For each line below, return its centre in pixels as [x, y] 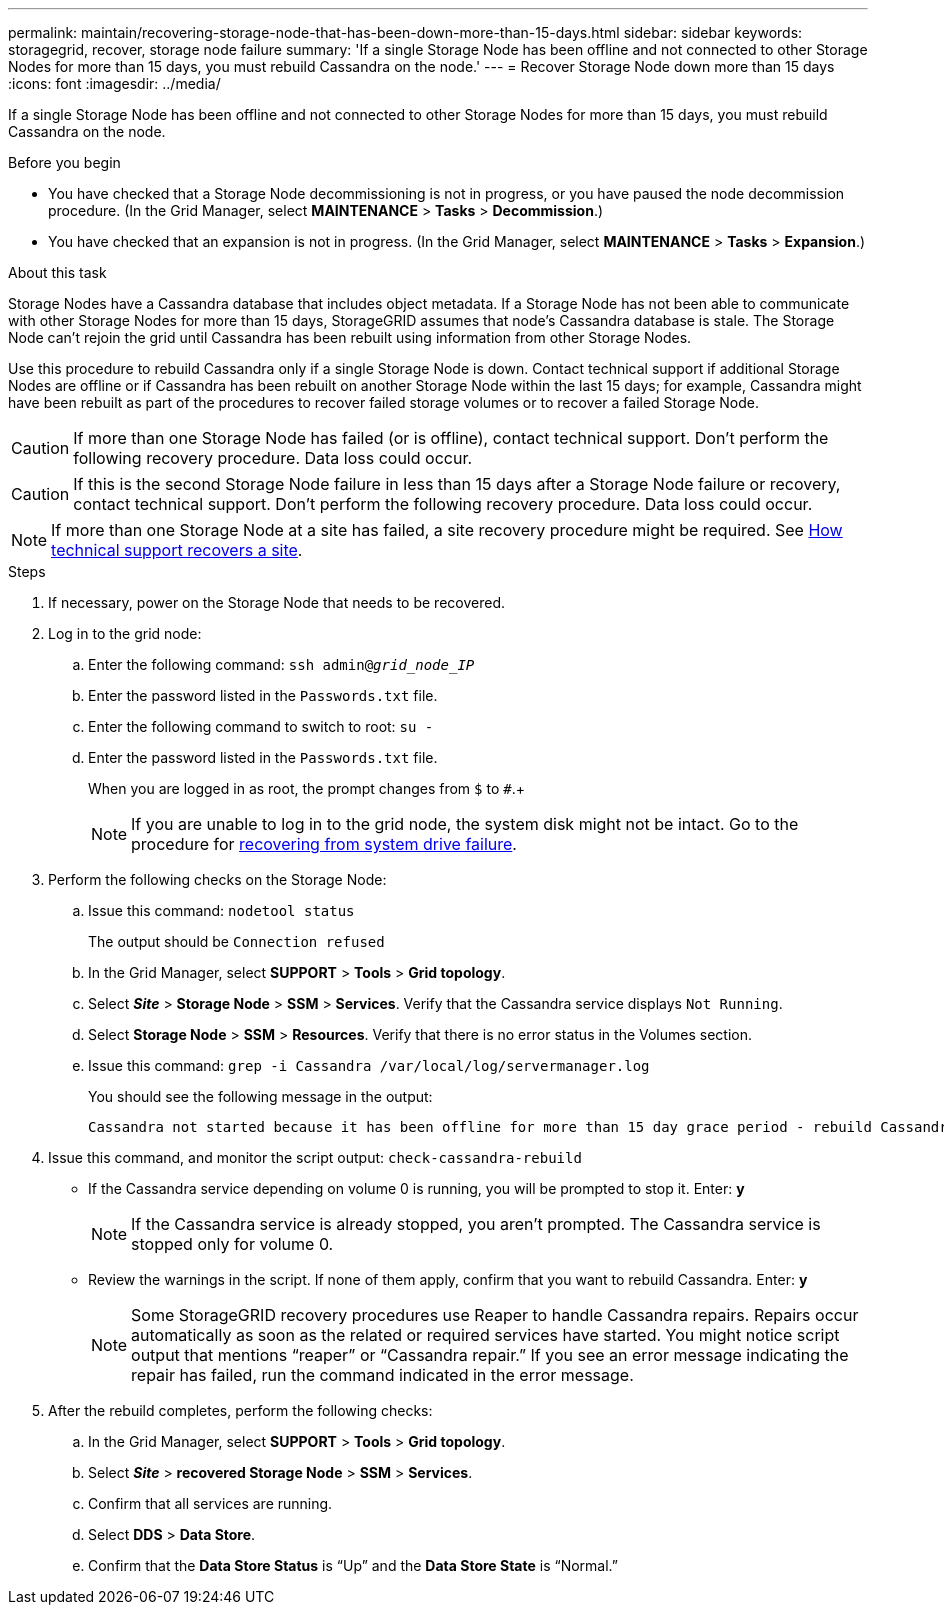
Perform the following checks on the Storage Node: [217, 879]
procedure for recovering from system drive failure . [324, 844]
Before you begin [64, 162]
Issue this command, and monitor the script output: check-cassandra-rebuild [315, 1157]
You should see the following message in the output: [260, 1096]
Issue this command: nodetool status [221, 910]
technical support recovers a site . [177, 550]
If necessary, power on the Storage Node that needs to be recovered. [276, 602]
